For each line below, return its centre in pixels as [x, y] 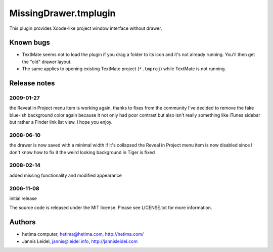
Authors [22, 222]
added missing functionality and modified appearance [66, 175]
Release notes [32, 83]
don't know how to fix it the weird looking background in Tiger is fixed [82, 152]
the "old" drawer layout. [47, 62]
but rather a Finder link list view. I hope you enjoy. [61, 122]
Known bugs [30, 43]
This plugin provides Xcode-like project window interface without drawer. [86, 28]
